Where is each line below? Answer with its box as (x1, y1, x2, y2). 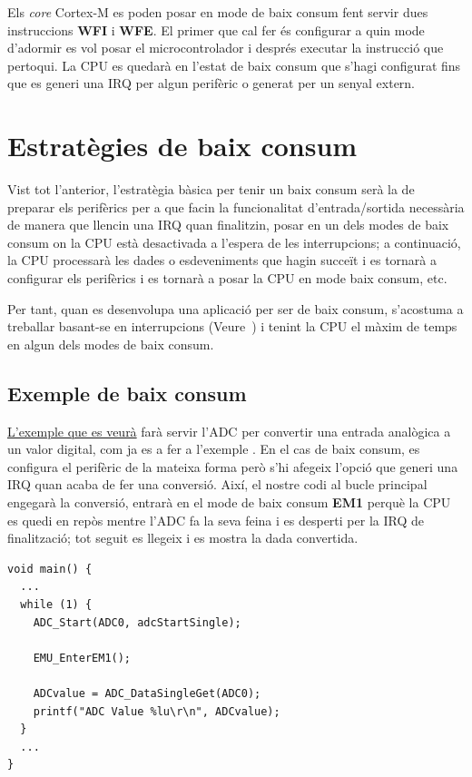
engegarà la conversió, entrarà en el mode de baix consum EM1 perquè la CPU (7, 493, 451, 512)
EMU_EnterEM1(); (33, 651, 132, 664)
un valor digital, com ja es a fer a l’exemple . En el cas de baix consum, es (7, 439, 420, 458)
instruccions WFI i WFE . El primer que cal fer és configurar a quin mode (7, 20, 425, 39)
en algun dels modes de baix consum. (7, 334, 214, 353)
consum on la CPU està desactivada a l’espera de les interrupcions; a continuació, (7, 232, 461, 251)
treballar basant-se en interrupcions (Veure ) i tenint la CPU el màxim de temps (7, 317, 457, 336)
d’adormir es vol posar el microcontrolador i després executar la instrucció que (7, 38, 444, 57)
